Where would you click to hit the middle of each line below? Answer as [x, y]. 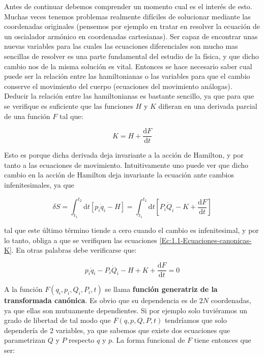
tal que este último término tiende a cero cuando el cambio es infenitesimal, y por [131, 230]
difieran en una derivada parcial [208, 106]
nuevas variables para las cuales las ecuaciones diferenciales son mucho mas [121, 46]
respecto [82, 340]
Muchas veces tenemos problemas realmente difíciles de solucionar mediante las [127, 16]
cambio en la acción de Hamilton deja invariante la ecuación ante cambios [119, 175]
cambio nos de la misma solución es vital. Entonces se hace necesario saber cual [128, 66]
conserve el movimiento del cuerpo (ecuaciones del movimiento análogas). [118, 86]
